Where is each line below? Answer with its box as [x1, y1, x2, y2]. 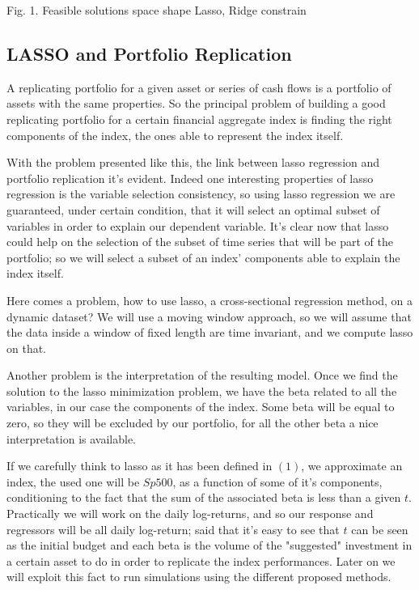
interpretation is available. [6, 430, 137, 447]
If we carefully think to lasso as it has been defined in [6, 457, 273, 474]
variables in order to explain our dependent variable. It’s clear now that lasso [6, 217, 389, 234]
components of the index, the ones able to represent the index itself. [6, 126, 344, 143]
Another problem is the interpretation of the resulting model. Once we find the [6, 367, 398, 384]
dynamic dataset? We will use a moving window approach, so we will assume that [6, 308, 412, 325]
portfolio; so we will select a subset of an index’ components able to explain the [6, 248, 400, 265]
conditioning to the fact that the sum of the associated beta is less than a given [6, 489, 401, 506]
